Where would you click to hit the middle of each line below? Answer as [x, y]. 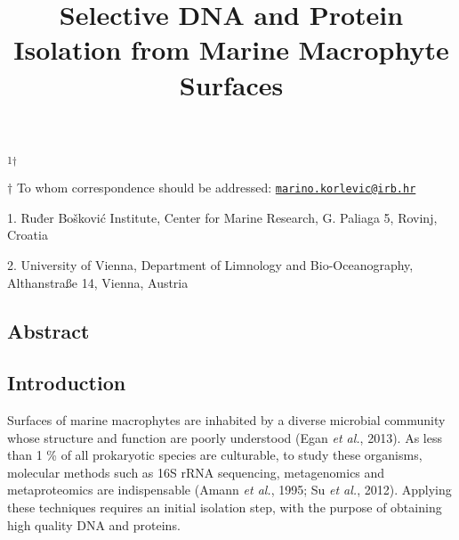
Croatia [28, 235]
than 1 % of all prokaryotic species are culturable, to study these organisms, [215, 455]
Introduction [67, 383]
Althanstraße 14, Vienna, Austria [98, 282]
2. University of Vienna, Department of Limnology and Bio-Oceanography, [210, 264]
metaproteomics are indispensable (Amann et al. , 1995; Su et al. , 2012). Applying [229, 490]
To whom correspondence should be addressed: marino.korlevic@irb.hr [216, 188]
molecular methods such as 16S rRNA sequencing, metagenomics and [196, 472]
